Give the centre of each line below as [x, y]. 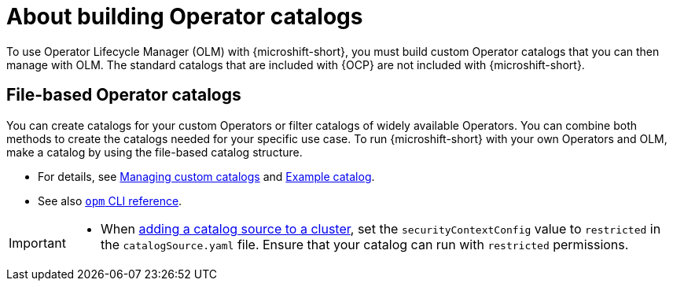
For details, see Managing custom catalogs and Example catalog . [206, 176]
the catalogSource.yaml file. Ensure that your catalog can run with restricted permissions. [364, 244]
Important [37, 243]
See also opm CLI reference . [110, 201]
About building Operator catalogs [185, 17]
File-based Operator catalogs [124, 95]
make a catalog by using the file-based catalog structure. [154, 152]
